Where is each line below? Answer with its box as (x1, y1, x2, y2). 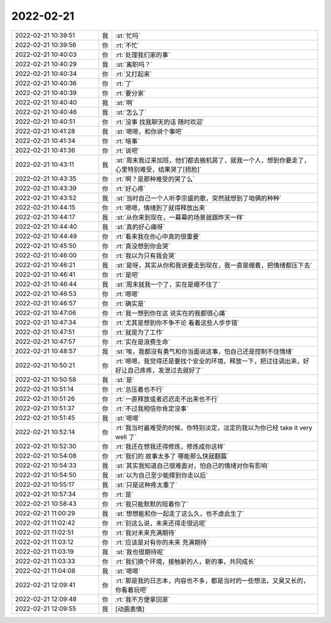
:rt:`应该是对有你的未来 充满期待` (115, 538, 209, 546)
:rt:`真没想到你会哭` (115, 242, 171, 250)
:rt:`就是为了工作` (115, 328, 165, 337)
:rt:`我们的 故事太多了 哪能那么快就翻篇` (115, 451, 229, 460)
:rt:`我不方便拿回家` (115, 595, 171, 603)
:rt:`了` (115, 79, 134, 88)
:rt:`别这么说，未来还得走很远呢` (115, 519, 208, 527)
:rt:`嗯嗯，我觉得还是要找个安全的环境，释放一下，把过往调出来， (115, 356, 303, 365)
